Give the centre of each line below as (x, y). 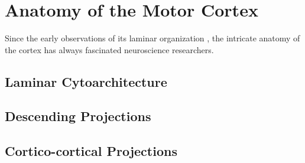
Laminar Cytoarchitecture (86, 81)
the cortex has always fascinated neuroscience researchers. (109, 49)
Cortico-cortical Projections (91, 151)
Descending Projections (78, 116)
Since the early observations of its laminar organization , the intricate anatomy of (152, 38)
